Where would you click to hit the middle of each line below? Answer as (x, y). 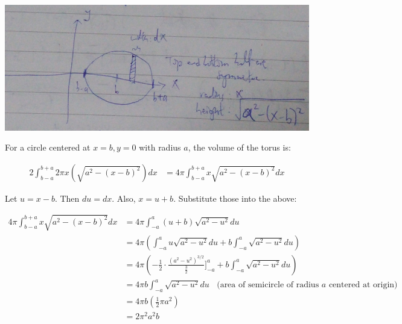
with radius (160, 147)
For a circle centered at (48, 147)
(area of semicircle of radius (268, 285)
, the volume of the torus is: (239, 147)
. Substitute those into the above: (235, 198)
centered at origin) (363, 285)
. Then (67, 198)
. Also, (124, 198)
